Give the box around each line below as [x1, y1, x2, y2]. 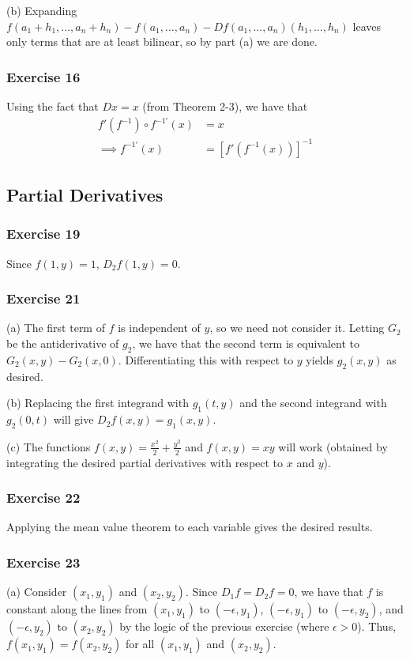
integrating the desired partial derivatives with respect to [6, 454, 284, 470]
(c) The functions [6, 438, 91, 454]
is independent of [118, 319, 201, 336]
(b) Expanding [6, 2, 77, 18]
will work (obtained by [278, 438, 388, 454]
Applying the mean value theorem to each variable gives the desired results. [6, 519, 373, 535]
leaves [352, 17, 382, 34]
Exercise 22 [6, 488, 81, 507]
